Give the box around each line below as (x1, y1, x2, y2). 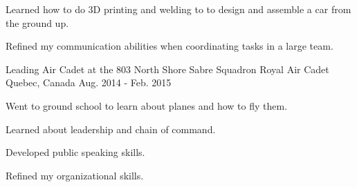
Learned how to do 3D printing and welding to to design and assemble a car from (6, 2, 351, 16)
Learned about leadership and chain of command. (6, 121, 216, 136)
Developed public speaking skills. (6, 145, 145, 159)
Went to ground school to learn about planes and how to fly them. (6, 98, 288, 112)
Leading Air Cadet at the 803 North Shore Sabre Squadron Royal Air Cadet (6, 61, 329, 76)
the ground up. (6, 15, 69, 30)
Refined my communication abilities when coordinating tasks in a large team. (6, 39, 333, 53)
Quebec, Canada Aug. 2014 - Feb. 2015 (6, 75, 172, 90)
